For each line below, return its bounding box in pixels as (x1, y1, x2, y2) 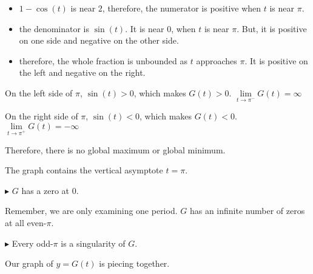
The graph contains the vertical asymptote (5, 164, 163, 176)
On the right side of (5, 110, 78, 122)
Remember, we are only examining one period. (5, 204, 178, 217)
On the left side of (5, 86, 73, 99)
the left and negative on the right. (19, 66, 146, 79)
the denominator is (19, 22, 90, 35)
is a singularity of (61, 236, 126, 249)
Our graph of (5, 257, 53, 270)
